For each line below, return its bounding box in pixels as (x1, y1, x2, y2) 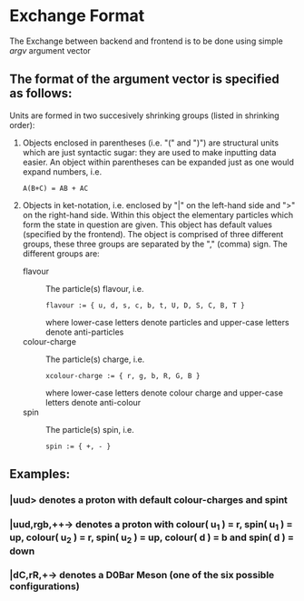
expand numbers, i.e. (22, 165, 103, 177)
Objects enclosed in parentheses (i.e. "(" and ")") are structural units (22, 137, 279, 148)
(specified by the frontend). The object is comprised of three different (22, 228, 284, 239)
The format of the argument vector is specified (9, 72, 279, 87)
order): (9, 119, 35, 130)
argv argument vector (9, 45, 91, 55)
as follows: (9, 85, 73, 101)
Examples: (9, 466, 71, 482)
